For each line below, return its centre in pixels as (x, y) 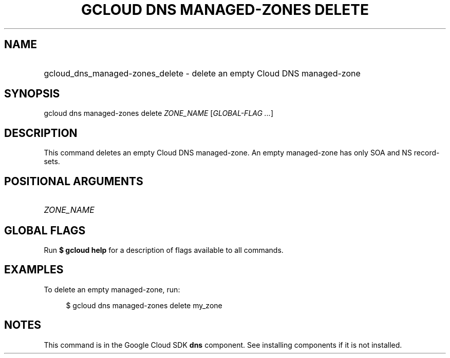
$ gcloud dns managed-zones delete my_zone (144, 305)
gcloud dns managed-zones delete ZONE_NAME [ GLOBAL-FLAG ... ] (159, 113)
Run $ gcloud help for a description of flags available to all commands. (164, 250)
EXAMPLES (34, 270)
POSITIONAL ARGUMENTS (74, 181)
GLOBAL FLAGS (45, 230)
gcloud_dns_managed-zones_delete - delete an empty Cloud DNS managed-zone (202, 73)
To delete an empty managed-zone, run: (112, 289)
